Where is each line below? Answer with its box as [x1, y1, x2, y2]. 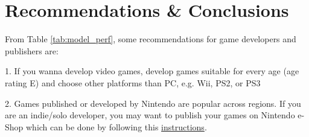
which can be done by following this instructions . [26, 120, 207, 133]
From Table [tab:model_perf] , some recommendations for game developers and [5, 33, 296, 45]
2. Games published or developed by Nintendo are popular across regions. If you [5, 97, 301, 109]
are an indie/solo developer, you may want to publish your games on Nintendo [5, 109, 295, 121]
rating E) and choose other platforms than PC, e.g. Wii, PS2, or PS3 [5, 76, 261, 89]
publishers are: [5, 44, 59, 57]
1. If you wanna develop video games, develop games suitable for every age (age [5, 65, 299, 77]
